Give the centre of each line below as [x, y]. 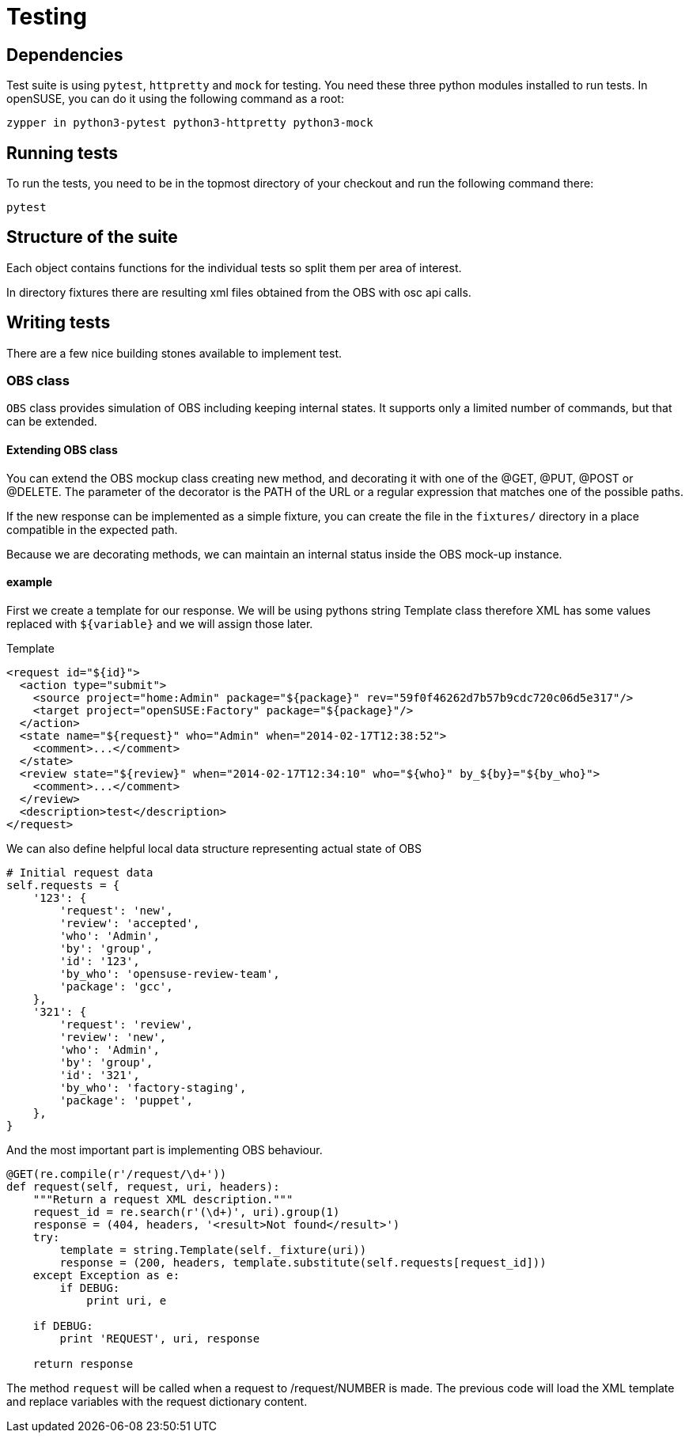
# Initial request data [80, 872]
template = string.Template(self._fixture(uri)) [213, 1250]
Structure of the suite [92, 237]
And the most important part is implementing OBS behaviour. [165, 1149]
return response [83, 1363]
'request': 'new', [116, 910]
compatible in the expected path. [92, 529]
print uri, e [127, 1300]
